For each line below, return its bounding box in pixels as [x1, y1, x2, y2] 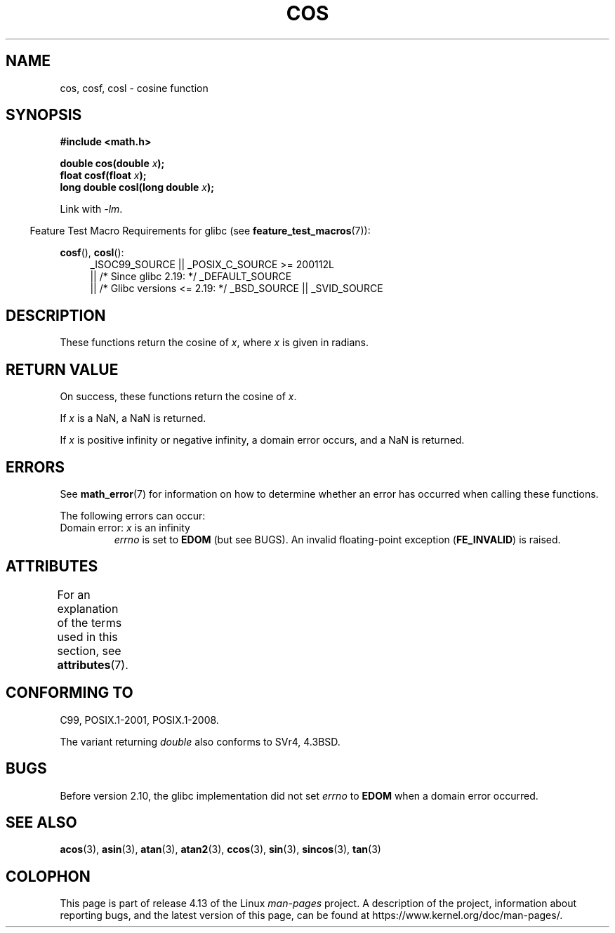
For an [57, 587, 91, 602]
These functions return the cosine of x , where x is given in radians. [60, 336, 369, 349]
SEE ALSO [6, 813, 77, 831]
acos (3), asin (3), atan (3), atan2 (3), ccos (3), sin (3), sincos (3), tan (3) [60, 843, 381, 856]
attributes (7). [57, 657, 128, 672]
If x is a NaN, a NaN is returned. [60, 412, 206, 425]
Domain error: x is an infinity [60, 521, 190, 534]
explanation [57, 601, 119, 616]
